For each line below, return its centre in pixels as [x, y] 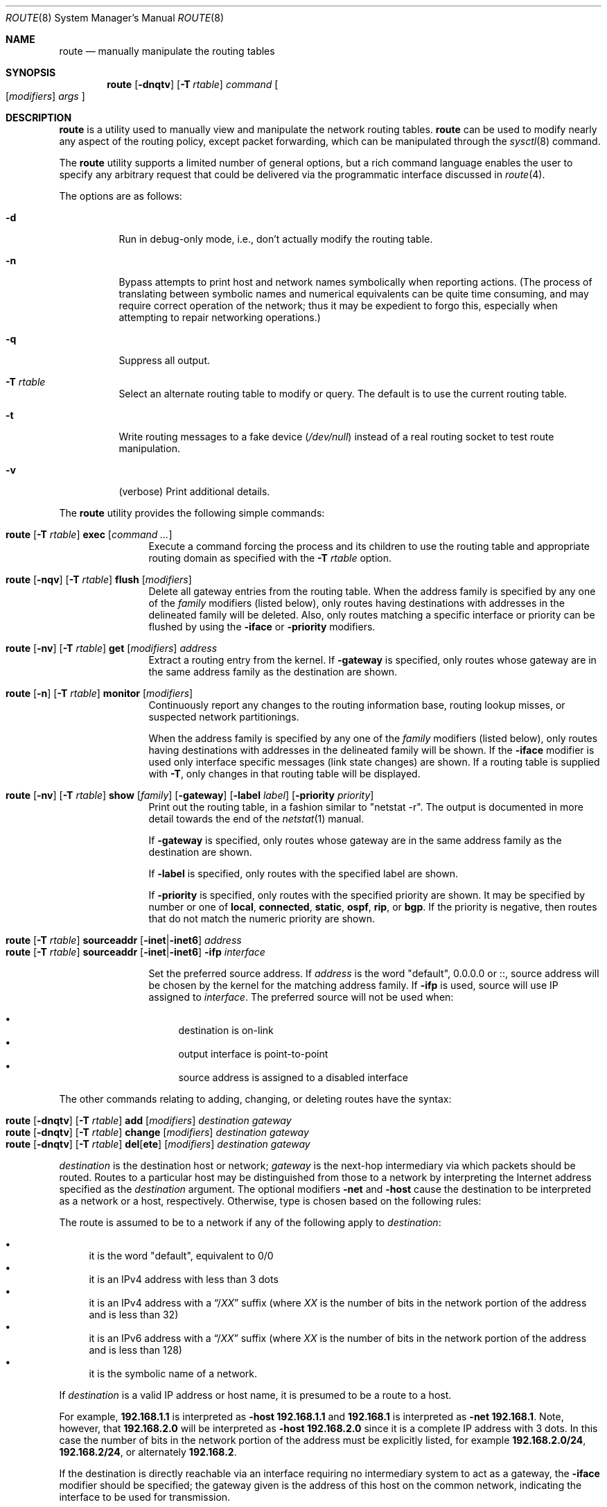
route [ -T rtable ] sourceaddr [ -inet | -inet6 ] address [124, 940]
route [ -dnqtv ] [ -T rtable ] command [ [193, 84]
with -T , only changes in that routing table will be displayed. [284, 774]
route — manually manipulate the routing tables [167, 51]
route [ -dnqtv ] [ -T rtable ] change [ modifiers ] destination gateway [157, 1132]
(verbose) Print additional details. [194, 491]
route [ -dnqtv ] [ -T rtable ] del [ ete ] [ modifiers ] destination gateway [158, 1144]
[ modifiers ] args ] [45, 96]
